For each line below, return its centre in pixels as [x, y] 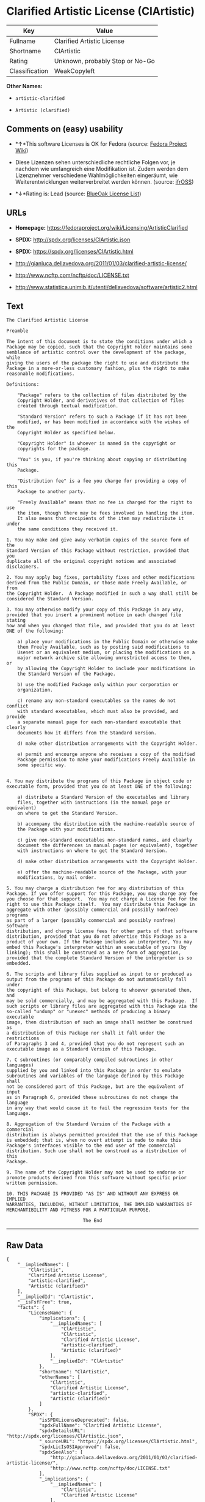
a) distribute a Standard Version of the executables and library [103, 798]
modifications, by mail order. [57, 878]
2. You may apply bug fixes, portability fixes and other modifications [101, 578]
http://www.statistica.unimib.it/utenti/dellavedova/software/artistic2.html [106, 287]
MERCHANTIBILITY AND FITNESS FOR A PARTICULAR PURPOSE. [79, 1210]
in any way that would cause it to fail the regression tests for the [98, 1108]
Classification [29, 70]
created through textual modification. [68, 406]
